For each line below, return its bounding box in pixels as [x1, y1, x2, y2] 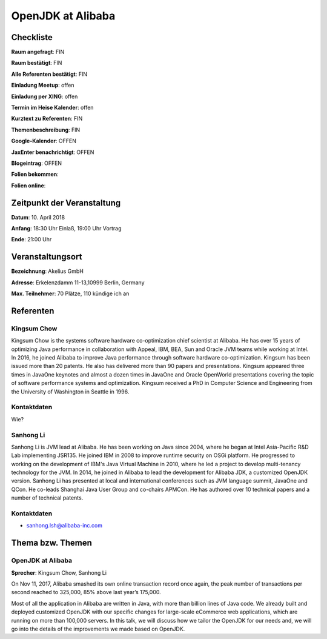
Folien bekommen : [11, 170, 59, 178]
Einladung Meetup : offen [11, 82, 74, 89]
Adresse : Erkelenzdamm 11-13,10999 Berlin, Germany [11, 279, 145, 286]
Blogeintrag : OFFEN [11, 159, 62, 167]
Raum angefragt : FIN [11, 49, 65, 56]
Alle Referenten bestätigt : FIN [11, 70, 88, 78]
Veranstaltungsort [11, 252, 82, 262]
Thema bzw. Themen [11, 538, 92, 548]
